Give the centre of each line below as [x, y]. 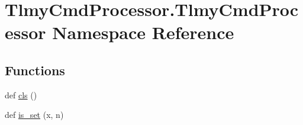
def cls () [21, 94]
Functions [35, 70]
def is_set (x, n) [34, 115]
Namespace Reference [143, 32]
